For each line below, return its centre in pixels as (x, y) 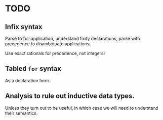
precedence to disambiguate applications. (48, 44)
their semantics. (21, 113)
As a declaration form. (28, 80)
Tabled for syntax (33, 69)
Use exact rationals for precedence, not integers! (55, 53)
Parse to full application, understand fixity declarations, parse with (73, 38)
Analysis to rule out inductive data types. (70, 96)
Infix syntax (24, 27)
